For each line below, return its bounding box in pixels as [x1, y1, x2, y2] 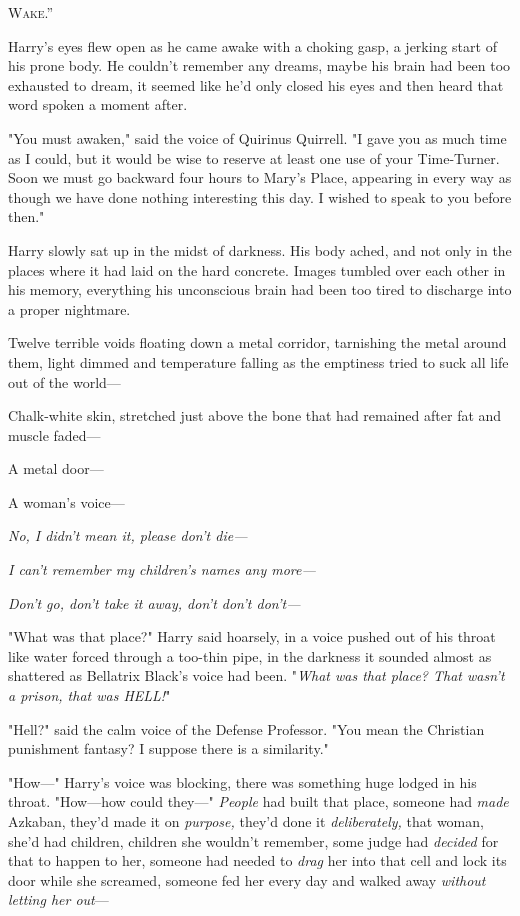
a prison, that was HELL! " [8, 685, 171, 706]
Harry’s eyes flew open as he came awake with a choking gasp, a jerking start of [8, 35, 497, 56]
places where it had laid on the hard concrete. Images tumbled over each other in [8, 259, 506, 280]
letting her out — [8, 889, 109, 910]
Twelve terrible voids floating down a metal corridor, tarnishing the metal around [8, 332, 507, 353]
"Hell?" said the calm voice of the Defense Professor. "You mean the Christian [8, 718, 485, 739]
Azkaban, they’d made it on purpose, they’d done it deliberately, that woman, [8, 811, 484, 831]
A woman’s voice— [8, 491, 125, 512]
